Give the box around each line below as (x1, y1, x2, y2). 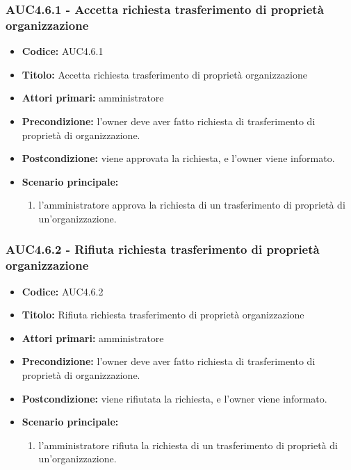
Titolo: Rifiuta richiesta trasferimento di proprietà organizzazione (22, 307, 304, 322)
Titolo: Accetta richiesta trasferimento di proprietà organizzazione (22, 67, 307, 81)
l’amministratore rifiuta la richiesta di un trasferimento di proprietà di (38, 437, 338, 452)
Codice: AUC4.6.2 (22, 284, 104, 298)
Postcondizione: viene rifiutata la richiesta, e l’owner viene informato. (22, 391, 327, 405)
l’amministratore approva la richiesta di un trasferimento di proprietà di (38, 197, 345, 212)
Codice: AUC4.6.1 (22, 44, 104, 58)
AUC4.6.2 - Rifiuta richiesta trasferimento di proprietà (6, 241, 320, 258)
